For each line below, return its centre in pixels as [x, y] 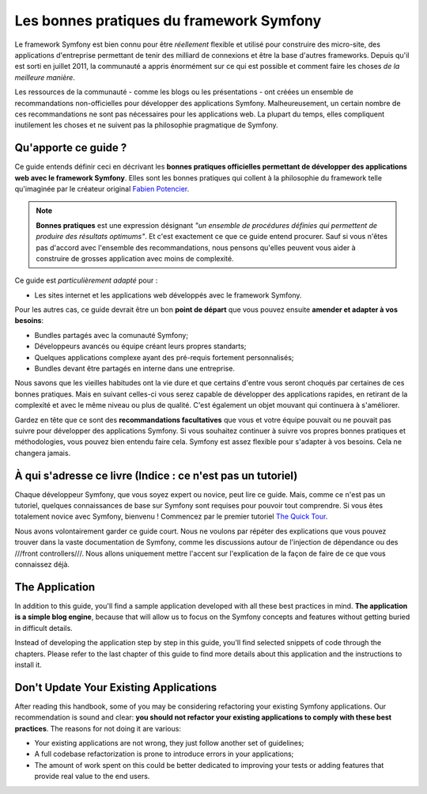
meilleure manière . [45, 77]
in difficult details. [43, 628]
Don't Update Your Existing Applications [116, 688]
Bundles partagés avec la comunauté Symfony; [111, 335]
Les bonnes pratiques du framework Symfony [168, 21]
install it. [28, 664]
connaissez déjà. [42, 564]
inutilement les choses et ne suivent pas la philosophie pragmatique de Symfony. [146, 125]
